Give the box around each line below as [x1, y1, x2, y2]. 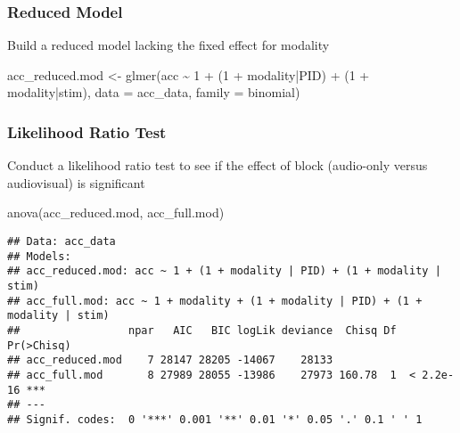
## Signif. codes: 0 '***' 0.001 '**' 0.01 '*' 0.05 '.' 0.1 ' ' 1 [7, 413, 423, 426]
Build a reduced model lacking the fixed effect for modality [7, 36, 330, 54]
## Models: [7, 249, 71, 263]
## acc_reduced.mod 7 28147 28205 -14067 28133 [7, 354, 333, 367]
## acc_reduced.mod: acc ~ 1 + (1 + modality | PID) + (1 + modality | [7, 265, 441, 278]
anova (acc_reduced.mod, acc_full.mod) [7, 203, 225, 222]
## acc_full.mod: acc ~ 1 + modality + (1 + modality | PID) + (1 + [7, 294, 423, 307]
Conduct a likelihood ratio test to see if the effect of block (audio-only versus [7, 156, 428, 175]
